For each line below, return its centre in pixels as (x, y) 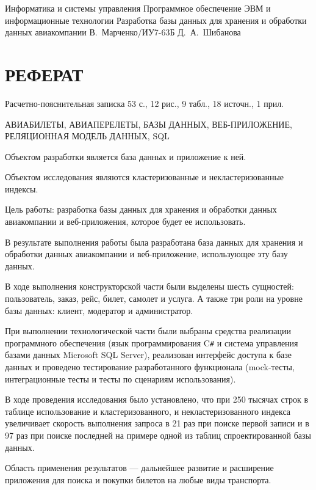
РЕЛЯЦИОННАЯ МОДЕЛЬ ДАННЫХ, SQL (87, 136)
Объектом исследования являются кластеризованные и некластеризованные (145, 177)
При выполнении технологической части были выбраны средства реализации (148, 331)
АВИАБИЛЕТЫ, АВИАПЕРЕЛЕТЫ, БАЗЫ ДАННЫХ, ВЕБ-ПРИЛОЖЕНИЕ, (149, 124)
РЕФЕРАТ (44, 74)
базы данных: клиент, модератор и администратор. (99, 310)
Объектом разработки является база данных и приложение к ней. (126, 156)
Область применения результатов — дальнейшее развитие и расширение (139, 468)
